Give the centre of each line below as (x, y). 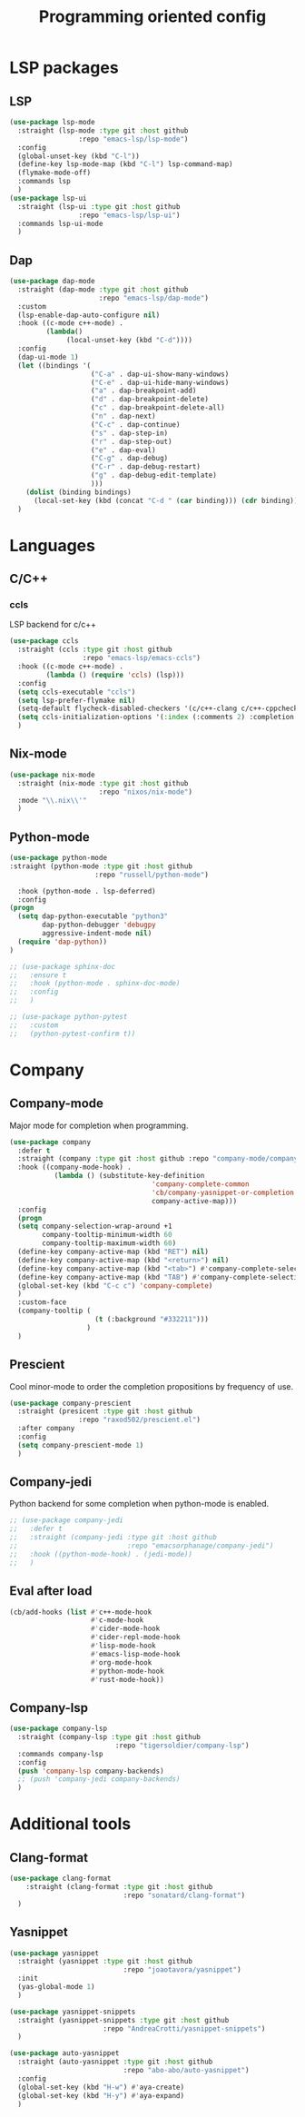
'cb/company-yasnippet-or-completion (223, 1192)
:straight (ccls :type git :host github (95, 650)
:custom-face (42, 1302)
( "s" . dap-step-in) (129, 433)
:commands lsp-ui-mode (60, 223)
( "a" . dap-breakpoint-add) (143, 391)
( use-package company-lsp (58, 1729)
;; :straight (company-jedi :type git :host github (113, 1538)
